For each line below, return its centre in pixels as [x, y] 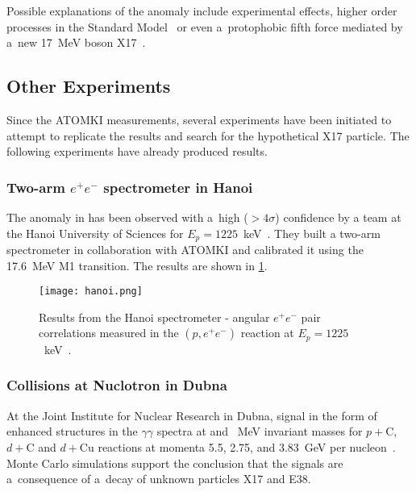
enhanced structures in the [72, 431]
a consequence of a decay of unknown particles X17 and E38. [159, 479]
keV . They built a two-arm [312, 233]
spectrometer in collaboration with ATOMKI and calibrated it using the [185, 250]
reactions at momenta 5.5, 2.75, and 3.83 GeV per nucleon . [247, 446]
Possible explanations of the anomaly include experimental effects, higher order [202, 10]
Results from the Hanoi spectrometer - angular [154, 317]
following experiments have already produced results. [137, 151]
